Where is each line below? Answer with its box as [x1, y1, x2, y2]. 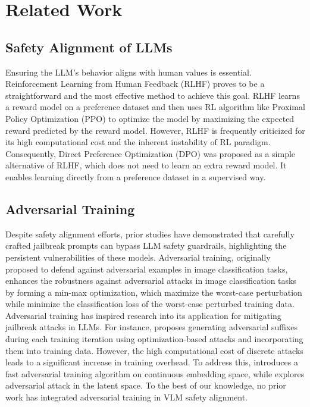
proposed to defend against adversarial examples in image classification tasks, [5, 262, 288, 275]
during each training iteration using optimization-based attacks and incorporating [5, 333, 303, 345]
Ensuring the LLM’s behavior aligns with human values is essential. [5, 65, 252, 78]
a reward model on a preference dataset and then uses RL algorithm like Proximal [5, 101, 305, 113]
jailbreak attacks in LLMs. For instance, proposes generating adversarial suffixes [5, 321, 298, 333]
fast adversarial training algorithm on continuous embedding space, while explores [5, 367, 305, 380]
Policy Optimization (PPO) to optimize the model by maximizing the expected [5, 112, 295, 124]
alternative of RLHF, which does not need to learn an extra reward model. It [5, 159, 287, 171]
